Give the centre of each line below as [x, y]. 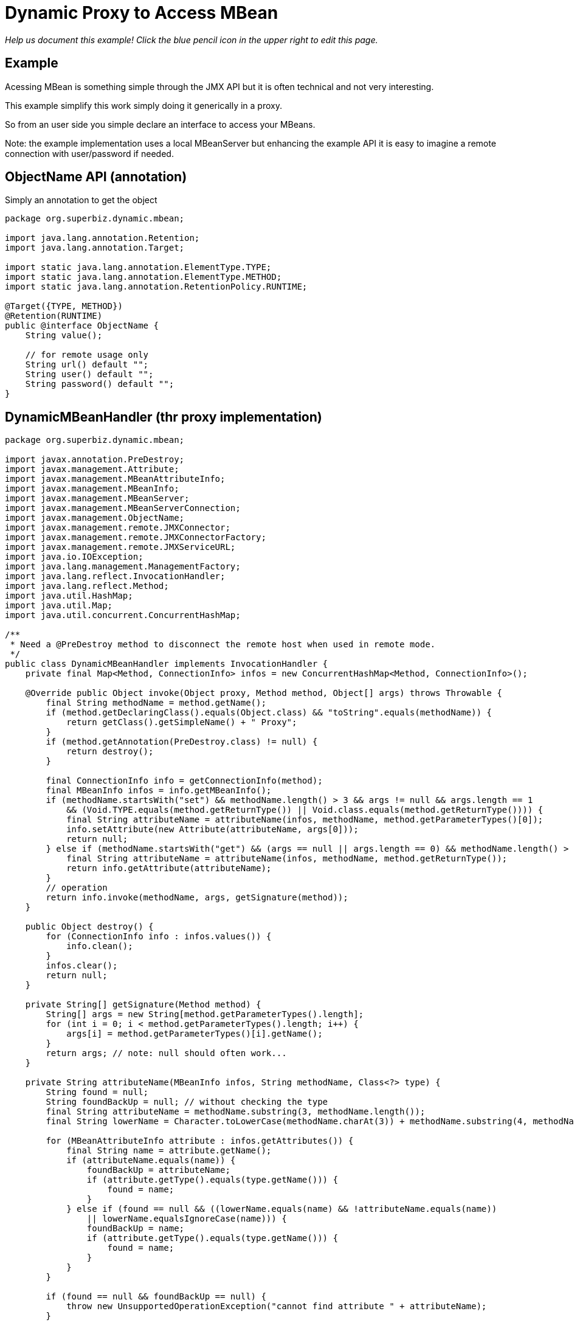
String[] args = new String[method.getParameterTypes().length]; [205, 1014]
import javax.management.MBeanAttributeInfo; [115, 479]
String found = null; [97, 1092]
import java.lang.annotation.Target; [95, 248]
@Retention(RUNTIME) [54, 316]
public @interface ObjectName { [82, 326]
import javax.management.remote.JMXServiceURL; [120, 547]
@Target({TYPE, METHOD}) [64, 306]
